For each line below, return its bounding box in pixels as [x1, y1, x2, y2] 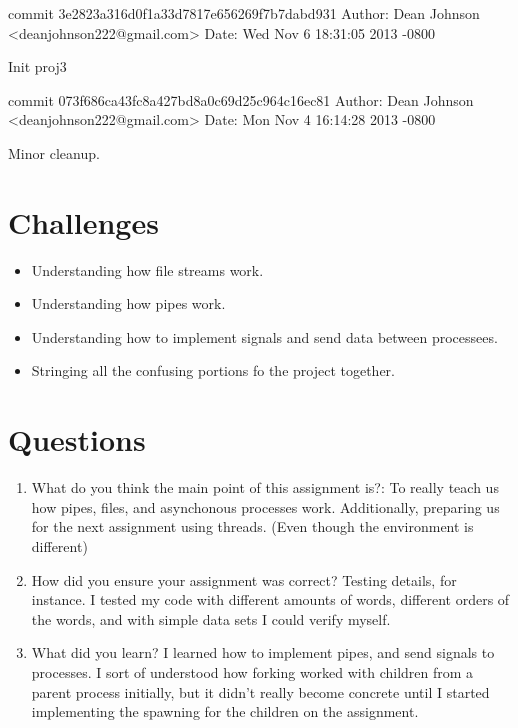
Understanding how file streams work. [31, 259, 264, 280]
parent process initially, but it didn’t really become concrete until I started [31, 681, 490, 702]
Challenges [8, 201, 159, 242]
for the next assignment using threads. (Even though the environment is [31, 516, 474, 537]
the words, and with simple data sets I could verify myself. [31, 608, 391, 629]
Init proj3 [8, 56, 67, 77]
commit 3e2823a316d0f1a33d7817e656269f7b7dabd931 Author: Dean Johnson [8, 3, 480, 23]
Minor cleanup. [8, 142, 100, 163]
